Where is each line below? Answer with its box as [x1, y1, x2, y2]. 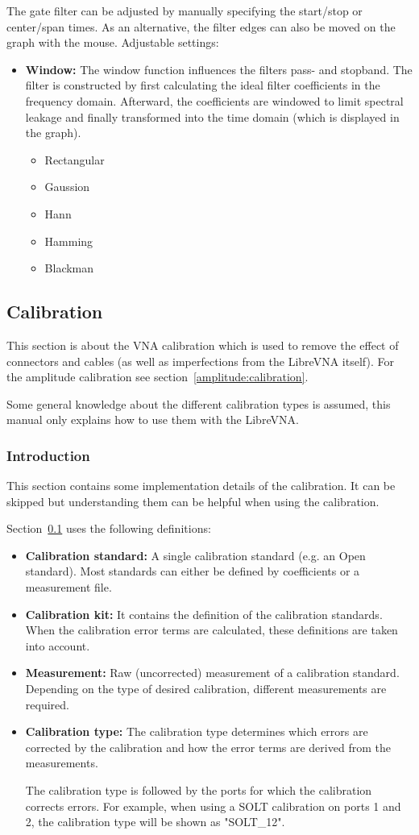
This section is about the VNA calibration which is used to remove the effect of [6, 336, 399, 353]
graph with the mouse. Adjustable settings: [6, 34, 219, 51]
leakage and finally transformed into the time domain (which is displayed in [25, 108, 400, 125]
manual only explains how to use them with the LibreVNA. [6, 411, 299, 428]
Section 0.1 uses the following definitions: [6, 520, 211, 537]
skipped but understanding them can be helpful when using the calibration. [6, 492, 380, 509]
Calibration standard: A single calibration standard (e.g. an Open [25, 546, 366, 563]
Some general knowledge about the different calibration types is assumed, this [6, 395, 391, 412]
